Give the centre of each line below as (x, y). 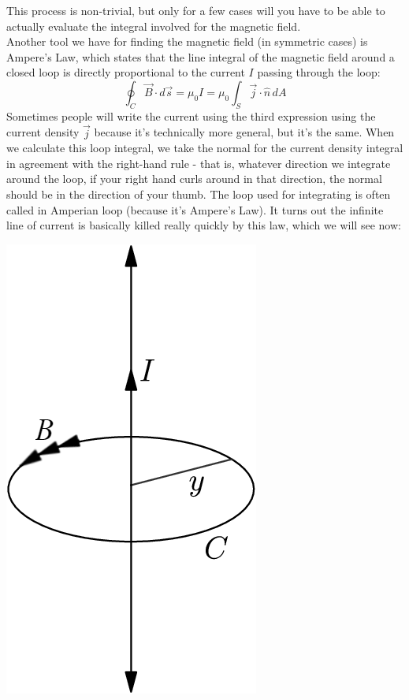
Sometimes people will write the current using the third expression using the (191, 115)
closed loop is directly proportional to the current (126, 72)
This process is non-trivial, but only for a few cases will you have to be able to (196, 10)
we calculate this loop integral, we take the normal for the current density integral (205, 148)
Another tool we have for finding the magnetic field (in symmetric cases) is (187, 41)
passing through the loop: (319, 72)
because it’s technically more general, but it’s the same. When (244, 132)
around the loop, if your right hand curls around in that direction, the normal (194, 179)
